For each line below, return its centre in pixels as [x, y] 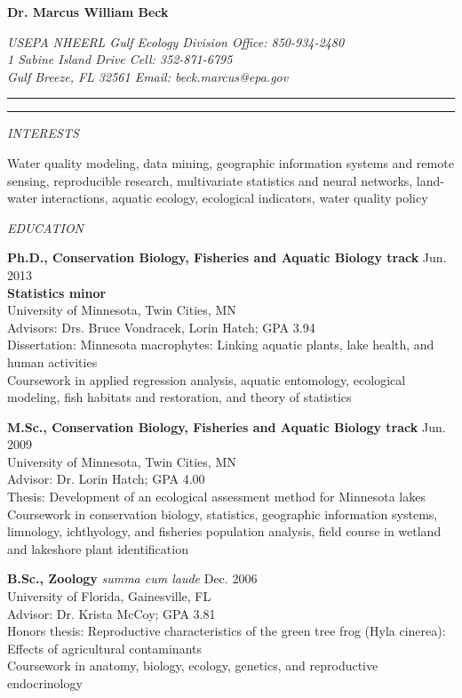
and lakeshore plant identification [98, 548]
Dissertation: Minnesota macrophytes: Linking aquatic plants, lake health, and [221, 345]
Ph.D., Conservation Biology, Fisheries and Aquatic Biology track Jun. [227, 257]
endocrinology [45, 683]
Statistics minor [57, 292]
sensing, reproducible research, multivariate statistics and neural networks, [210, 180]
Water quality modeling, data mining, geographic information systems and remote [231, 162]
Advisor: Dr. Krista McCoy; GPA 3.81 [112, 613]
